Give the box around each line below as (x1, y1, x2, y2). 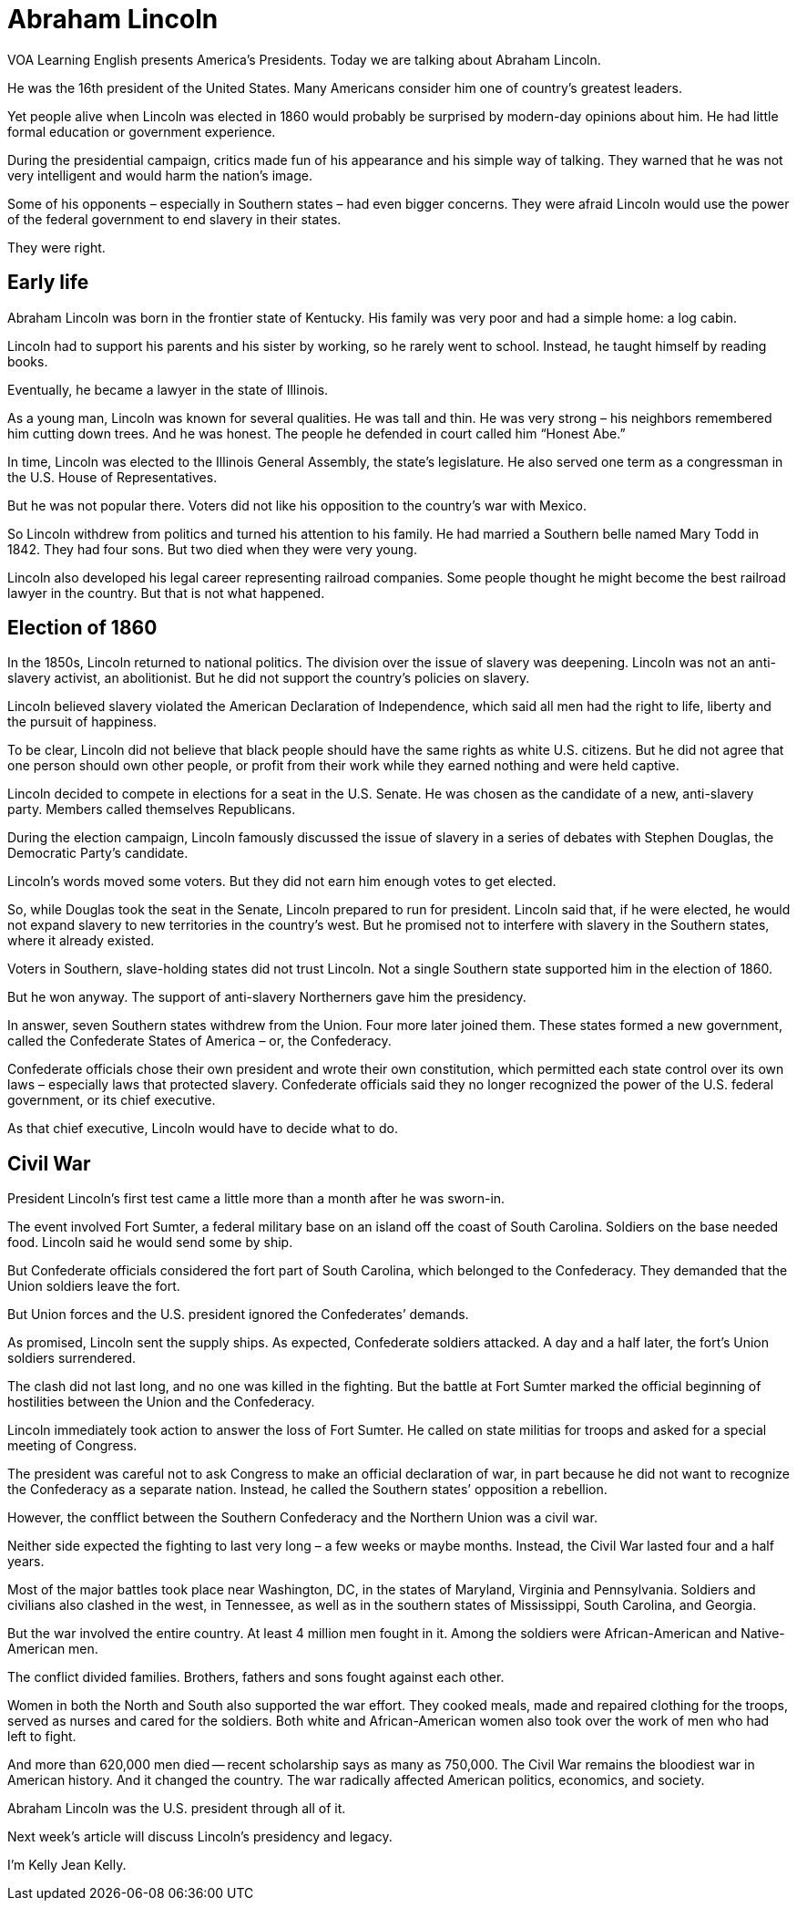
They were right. (7, 239, 106, 255)
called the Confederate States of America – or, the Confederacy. (7, 1033, 392, 1049)
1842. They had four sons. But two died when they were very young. (7, 541, 417, 557)
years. (7, 1553, 45, 1570)
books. (7, 353, 48, 369)
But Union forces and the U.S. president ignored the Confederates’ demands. (7, 1306, 469, 1323)
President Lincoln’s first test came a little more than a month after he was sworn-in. (7, 1191, 506, 1207)
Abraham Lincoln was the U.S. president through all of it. (7, 1800, 346, 1817)
